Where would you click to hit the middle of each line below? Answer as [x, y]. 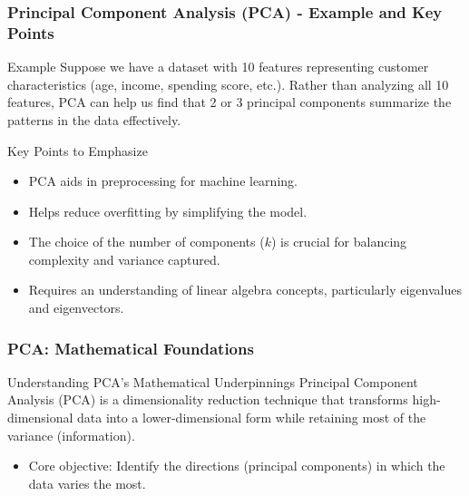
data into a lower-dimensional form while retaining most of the [252, 418]
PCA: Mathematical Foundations [131, 348]
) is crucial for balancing [339, 242]
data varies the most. [87, 483]
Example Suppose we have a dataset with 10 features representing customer [218, 67]
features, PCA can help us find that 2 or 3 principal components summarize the [230, 102]
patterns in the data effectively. [94, 119]
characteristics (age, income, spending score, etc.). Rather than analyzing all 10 [228, 84]
